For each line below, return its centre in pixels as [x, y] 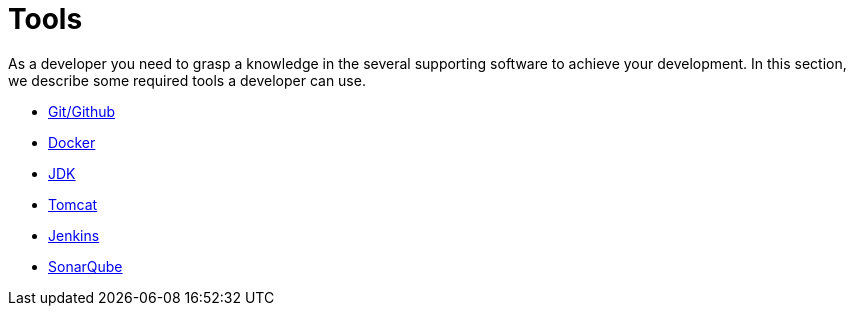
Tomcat [73, 204]
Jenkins [74, 235]
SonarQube [85, 266]
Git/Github [82, 111]
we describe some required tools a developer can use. [187, 80]
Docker [72, 142]
